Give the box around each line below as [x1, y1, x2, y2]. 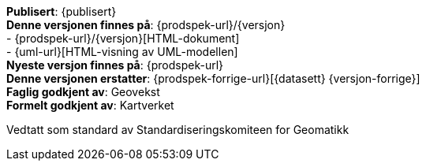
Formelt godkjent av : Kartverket [6, 98, 174, 112]
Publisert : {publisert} [6, 5, 117, 18]
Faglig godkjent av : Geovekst [6, 85, 160, 98]
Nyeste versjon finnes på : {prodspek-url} [6, 58, 224, 72]
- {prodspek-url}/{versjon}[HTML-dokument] [6, 32, 240, 45]
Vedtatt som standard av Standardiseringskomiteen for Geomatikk [6, 123, 349, 136]
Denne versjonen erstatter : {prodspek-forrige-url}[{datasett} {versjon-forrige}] [6, 72, 420, 85]
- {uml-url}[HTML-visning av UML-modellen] [6, 45, 238, 58]
